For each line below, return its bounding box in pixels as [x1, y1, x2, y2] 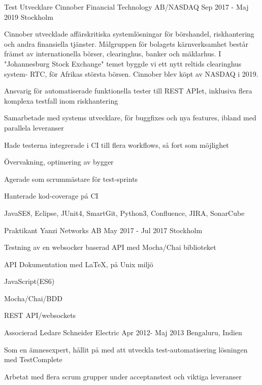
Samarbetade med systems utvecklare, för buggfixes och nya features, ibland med [4, 112, 256, 123]
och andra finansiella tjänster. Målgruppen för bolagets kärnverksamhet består [4, 38, 248, 49]
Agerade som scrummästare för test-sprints [4, 173, 138, 184]
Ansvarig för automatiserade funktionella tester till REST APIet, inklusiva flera [4, 85, 252, 96]
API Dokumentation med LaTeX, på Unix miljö [4, 259, 153, 269]
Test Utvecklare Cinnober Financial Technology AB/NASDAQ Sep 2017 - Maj [4, 2, 249, 12]
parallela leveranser [4, 122, 64, 133]
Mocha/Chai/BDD [4, 293, 62, 303]
